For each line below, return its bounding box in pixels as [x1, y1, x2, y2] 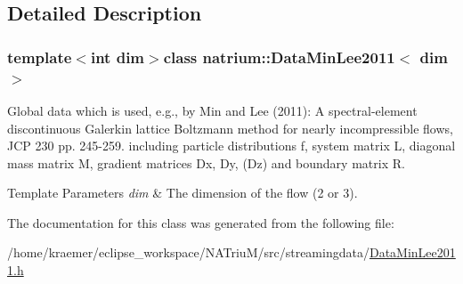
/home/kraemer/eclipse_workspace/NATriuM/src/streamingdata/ [7, 243, 370, 262]
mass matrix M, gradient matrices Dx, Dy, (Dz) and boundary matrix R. [7, 153, 405, 172]
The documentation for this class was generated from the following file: [7, 213, 394, 231]
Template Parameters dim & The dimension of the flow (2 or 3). [7, 183, 358, 202]
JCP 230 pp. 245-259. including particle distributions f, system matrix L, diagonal [7, 136, 456, 155]
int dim [90, 45, 145, 68]
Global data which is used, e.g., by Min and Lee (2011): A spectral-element [7, 101, 418, 119]
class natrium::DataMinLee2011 [163, 45, 395, 68]
